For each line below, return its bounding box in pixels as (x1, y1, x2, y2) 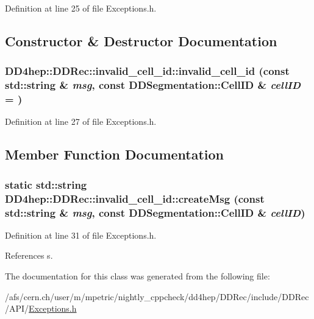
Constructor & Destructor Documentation (5, 31, 277, 50)
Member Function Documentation (5, 145, 224, 164)
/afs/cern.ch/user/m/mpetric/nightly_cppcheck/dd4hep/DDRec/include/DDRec (5, 290, 309, 303)
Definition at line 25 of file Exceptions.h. (5, 2, 157, 14)
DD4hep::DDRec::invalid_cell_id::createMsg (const (5, 191, 265, 206)
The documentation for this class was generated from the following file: (5, 270, 270, 282)
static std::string (5, 177, 87, 192)
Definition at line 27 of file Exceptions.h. (5, 115, 157, 128)
